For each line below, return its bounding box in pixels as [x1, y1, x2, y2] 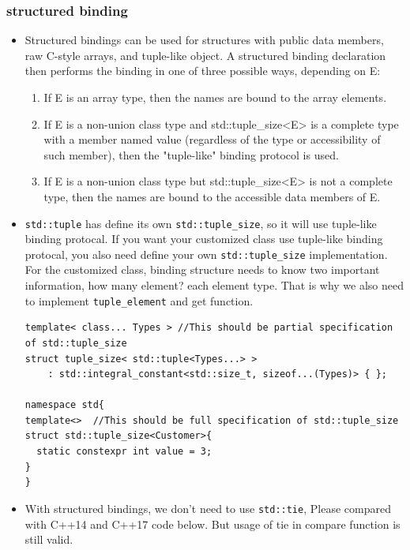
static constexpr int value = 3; [36, 446, 213, 458]
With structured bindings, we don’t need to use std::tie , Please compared [24, 499, 391, 516]
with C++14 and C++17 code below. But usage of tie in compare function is [24, 515, 401, 532]
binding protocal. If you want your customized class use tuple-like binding [24, 230, 383, 247]
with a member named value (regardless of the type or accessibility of [43, 131, 381, 148]
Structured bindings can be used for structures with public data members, [24, 32, 384, 48]
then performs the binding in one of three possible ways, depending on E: [24, 62, 381, 79]
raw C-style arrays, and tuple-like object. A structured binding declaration [24, 47, 386, 63]
